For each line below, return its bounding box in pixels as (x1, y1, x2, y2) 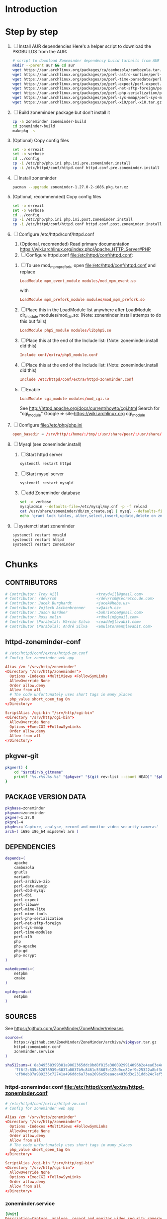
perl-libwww (14, 902, 39, 907)
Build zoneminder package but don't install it (18, 109, 110, 115)
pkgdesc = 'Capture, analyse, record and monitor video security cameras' (5, 824, 159, 829)
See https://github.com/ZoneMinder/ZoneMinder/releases (5, 1026, 124, 1032)
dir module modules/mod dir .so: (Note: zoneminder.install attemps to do (19, 312, 162, 319)
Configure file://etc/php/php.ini (18, 422, 83, 428)
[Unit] (5, 1212, 19, 1217)
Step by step (5, 26, 58, 38)
